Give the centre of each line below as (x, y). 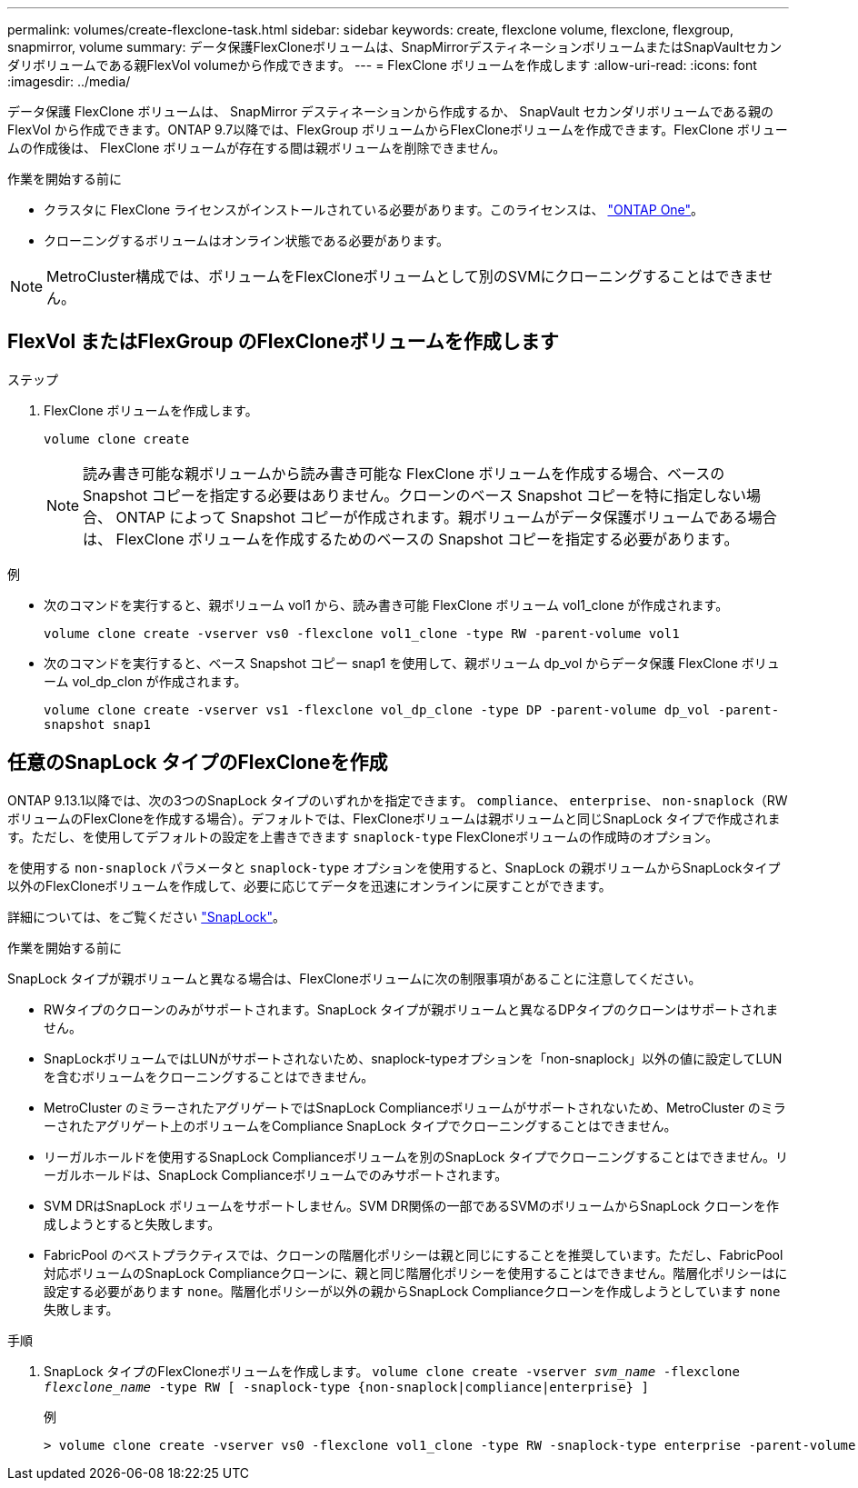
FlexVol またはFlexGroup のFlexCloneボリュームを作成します (283, 342)
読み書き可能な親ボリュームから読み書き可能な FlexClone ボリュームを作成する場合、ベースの (404, 473)
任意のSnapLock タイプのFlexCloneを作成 (198, 763)
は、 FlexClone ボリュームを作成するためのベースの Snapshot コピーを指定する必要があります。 (411, 539)
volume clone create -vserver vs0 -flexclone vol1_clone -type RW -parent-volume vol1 (362, 633)
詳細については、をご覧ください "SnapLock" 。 (146, 916)
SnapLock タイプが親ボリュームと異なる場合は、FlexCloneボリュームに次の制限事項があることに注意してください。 (354, 978)
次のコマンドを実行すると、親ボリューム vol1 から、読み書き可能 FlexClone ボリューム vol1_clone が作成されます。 (386, 604)
